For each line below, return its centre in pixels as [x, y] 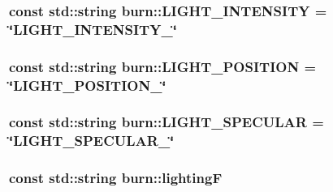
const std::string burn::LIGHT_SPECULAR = [166, 122]
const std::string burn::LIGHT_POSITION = [163, 66]
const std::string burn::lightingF [116, 178]
